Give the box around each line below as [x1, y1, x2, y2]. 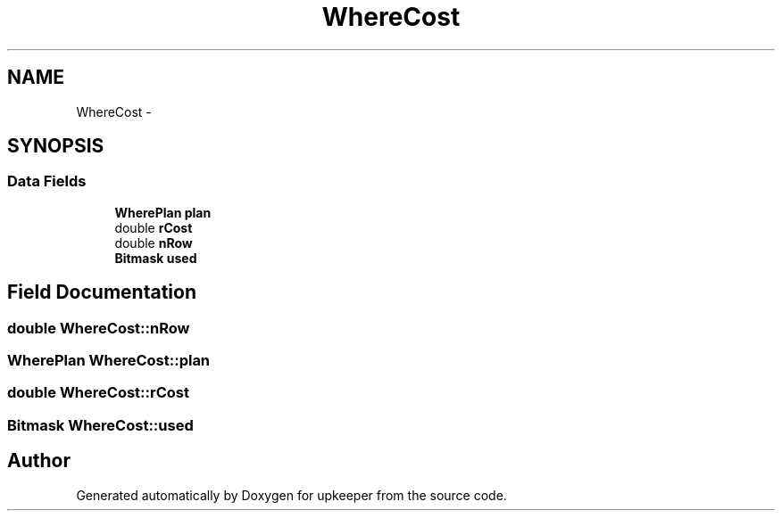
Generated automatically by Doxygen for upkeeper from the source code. [76, 487, 507, 503]
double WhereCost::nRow [7, 318, 190, 337]
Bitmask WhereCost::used [7, 415, 194, 434]
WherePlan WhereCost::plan [7, 351, 211, 370]
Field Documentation [7, 281, 196, 304]
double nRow [114, 234, 193, 251]
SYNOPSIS [7, 135, 104, 158]
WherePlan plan [114, 204, 212, 220]
